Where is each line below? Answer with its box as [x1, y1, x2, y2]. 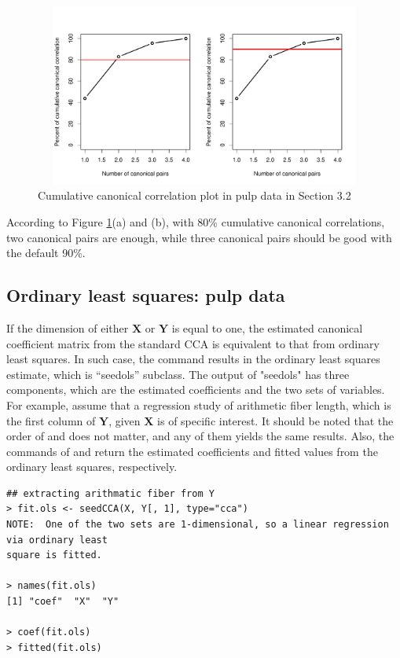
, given [108, 412, 141, 428]
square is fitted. [6, 550, 102, 561]
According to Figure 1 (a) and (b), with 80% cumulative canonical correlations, [6, 213, 385, 230]
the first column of [6, 412, 96, 428]
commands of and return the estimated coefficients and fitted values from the [6, 443, 378, 459]
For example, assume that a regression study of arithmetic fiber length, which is [6, 396, 391, 413]
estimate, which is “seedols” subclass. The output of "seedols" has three [6, 366, 350, 382]
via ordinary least [6, 534, 108, 546]
